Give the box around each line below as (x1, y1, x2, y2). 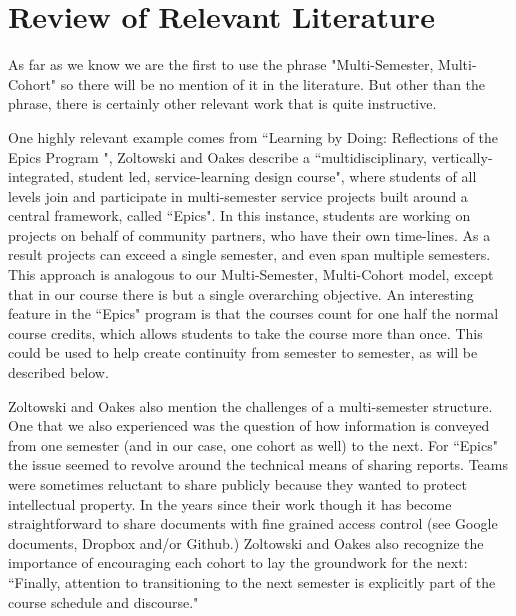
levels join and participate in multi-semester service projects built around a (8, 185, 468, 206)
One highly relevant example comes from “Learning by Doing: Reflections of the (8, 126, 499, 147)
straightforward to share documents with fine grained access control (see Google (8, 513, 498, 534)
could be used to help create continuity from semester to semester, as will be (8, 342, 478, 363)
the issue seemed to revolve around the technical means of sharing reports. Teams (8, 454, 509, 475)
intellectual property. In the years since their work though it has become (8, 493, 452, 514)
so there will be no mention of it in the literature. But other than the (60, 73, 486, 94)
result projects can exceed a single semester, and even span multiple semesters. (8, 244, 491, 265)
